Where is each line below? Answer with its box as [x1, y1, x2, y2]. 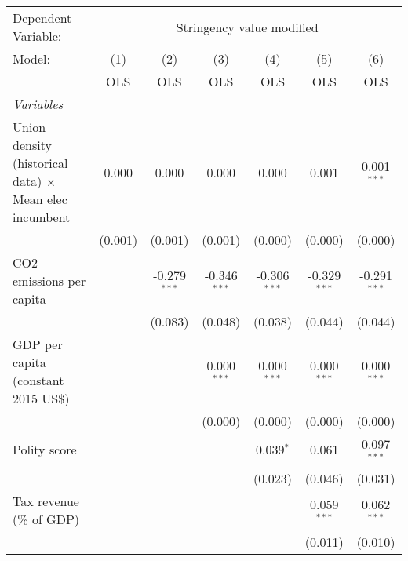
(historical [13, 154, 68, 172]
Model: [13, 49, 51, 67]
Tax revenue [13, 491, 79, 510]
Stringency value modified [176, 17, 319, 36]
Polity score [13, 440, 77, 459]
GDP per [13, 335, 63, 353]
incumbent [13, 208, 71, 226]
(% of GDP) [13, 509, 80, 528]
